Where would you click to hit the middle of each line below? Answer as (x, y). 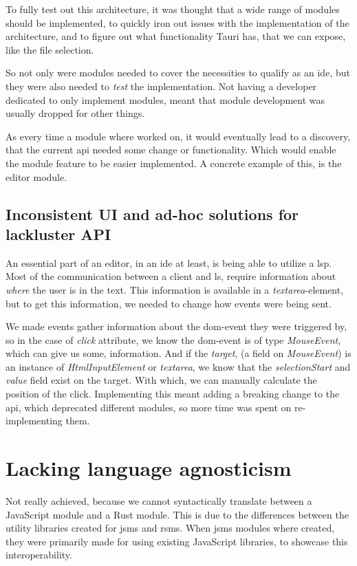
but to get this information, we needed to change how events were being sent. (169, 303)
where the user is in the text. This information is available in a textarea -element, (175, 289)
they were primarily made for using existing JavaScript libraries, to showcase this (177, 541)
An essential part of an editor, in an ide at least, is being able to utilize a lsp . (169, 262)
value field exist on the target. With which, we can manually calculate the (161, 380)
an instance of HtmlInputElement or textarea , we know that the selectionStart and (178, 366)
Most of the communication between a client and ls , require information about (171, 276)
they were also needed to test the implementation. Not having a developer (161, 86)
